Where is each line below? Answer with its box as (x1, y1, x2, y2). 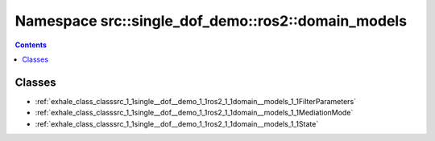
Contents (14, 40, 48, 50)
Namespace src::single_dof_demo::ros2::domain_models (14, 12, 407, 30)
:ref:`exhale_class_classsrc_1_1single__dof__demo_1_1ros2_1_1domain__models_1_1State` (35, 119, 319, 128)
